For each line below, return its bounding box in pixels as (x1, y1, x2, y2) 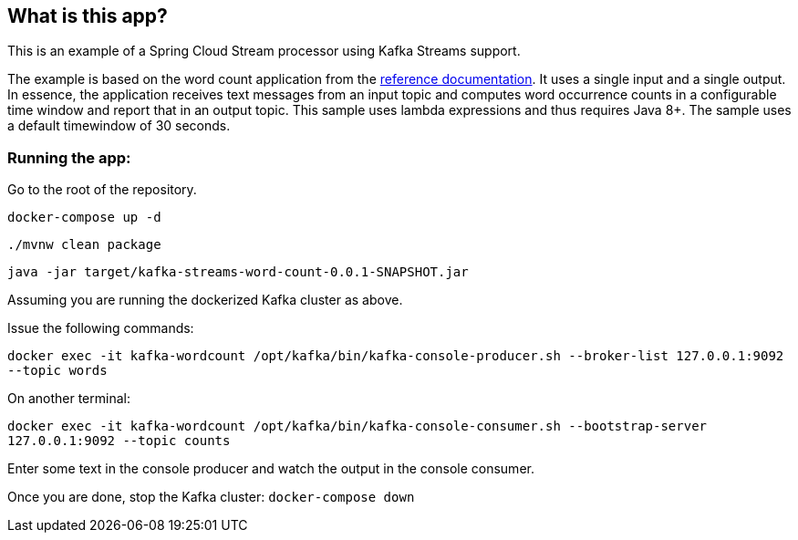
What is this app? (7, 5, 168, 27)
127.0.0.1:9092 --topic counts (7, 433, 231, 449)
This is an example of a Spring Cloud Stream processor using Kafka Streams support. (7, 43, 521, 59)
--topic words (7, 363, 108, 379)
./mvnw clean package (7, 237, 161, 253)
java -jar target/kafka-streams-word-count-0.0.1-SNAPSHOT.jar (7, 265, 469, 280)
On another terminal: (7, 390, 130, 407)
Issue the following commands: (7, 320, 194, 337)
